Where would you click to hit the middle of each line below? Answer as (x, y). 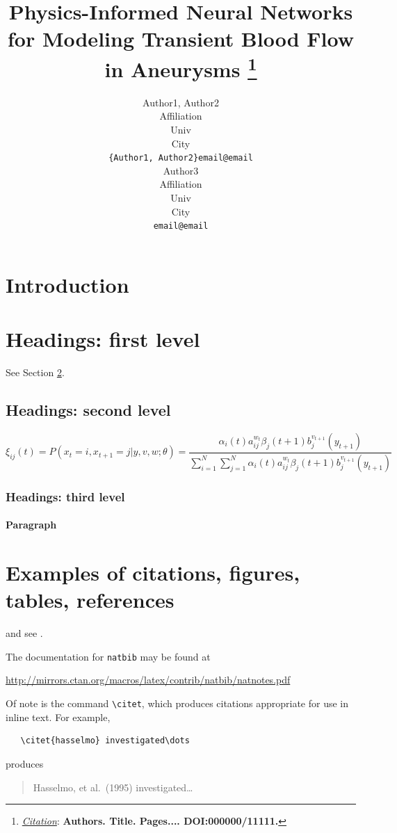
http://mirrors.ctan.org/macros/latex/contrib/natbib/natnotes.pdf (148, 680)
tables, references (90, 600)
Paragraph (31, 525)
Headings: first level (103, 339)
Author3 (181, 170)
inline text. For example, (58, 717)
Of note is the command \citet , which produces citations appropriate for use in (177, 703)
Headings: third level (65, 496)
